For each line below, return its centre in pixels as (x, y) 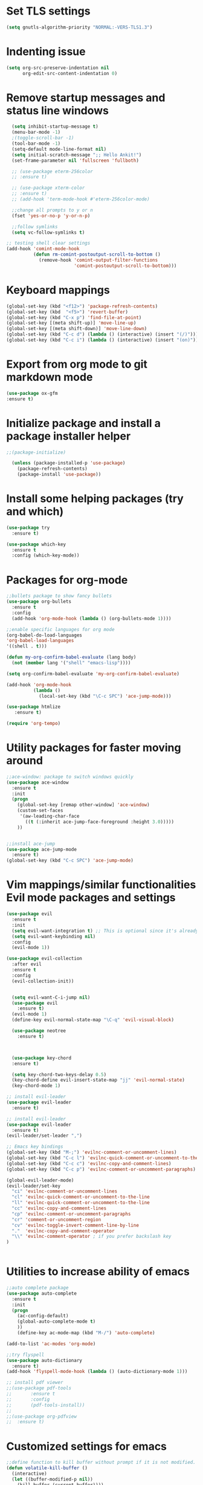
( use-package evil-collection (44, 959)
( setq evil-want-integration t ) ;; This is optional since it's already (105, 931)
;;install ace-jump (31, 844)
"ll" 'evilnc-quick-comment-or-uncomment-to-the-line (81, 1203)
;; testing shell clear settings (48, 243)
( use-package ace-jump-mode (42, 849)
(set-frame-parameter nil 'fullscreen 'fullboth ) (75, 160)
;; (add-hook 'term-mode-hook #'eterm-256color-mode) (81, 199)
